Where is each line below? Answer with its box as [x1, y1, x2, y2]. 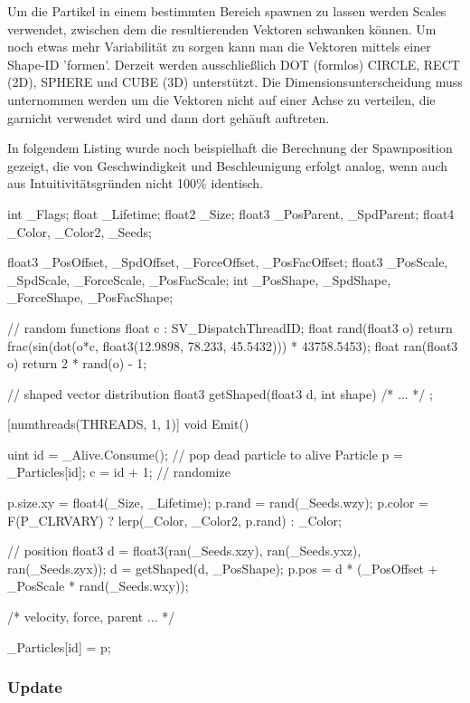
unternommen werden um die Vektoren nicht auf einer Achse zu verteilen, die [7, 90, 436, 109]
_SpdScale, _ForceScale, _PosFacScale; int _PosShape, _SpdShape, [7, 270, 391, 289]
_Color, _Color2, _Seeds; [7, 222, 152, 241]
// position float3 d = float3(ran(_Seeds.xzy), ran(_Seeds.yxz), [7, 541, 362, 560]
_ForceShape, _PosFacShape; [7, 288, 174, 307]
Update [7, 676, 62, 698]
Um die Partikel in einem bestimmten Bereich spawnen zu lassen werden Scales [7, 2, 446, 20]
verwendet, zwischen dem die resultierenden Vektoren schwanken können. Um [7, 19, 437, 38]
